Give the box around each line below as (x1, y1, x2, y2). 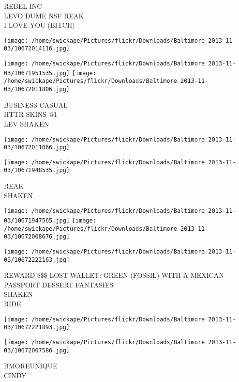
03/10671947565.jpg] (4, 217, 70, 224)
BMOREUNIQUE (4, 361, 58, 371)
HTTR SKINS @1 (4, 109, 58, 119)
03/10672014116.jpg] (4, 45, 70, 52)
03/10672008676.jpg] (4, 233, 70, 240)
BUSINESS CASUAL (4, 99, 68, 110)
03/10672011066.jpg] (4, 144, 70, 151)
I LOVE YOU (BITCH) (4, 20, 75, 30)
